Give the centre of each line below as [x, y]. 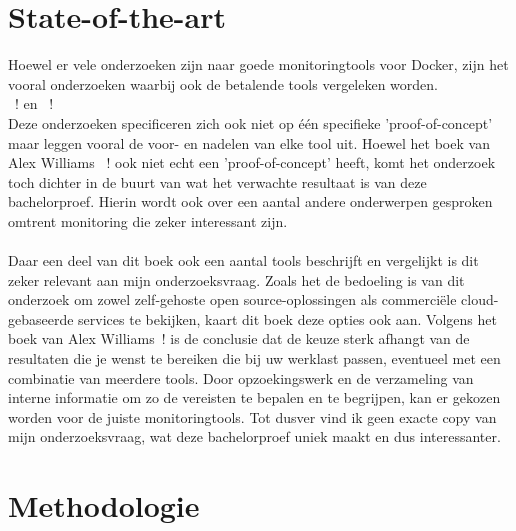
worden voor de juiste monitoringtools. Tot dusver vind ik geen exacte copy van [252, 416]
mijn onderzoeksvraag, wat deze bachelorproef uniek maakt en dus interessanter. [254, 436]
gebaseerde [41, 318]
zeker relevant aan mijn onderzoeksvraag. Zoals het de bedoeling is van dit [236, 279]
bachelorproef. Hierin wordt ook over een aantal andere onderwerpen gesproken [250, 201]
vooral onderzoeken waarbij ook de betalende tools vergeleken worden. [223, 83]
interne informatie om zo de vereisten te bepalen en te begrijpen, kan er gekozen [254, 397]
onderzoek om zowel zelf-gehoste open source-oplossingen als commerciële [232, 299]
